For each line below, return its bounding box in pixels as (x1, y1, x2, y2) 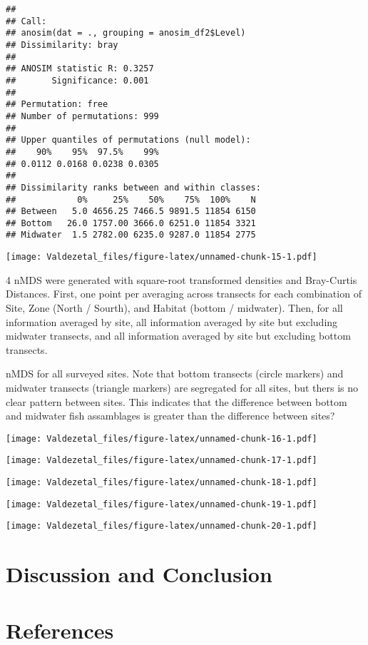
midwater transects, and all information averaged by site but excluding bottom (6, 328, 351, 343)
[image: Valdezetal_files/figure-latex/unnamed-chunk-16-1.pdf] (6, 433, 317, 444)
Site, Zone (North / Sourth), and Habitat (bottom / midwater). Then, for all (6, 300, 343, 315)
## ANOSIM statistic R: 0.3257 (6, 64, 154, 74)
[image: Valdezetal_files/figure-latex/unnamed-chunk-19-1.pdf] (6, 499, 317, 509)
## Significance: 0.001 (6, 75, 149, 86)
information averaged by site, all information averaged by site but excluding (6, 314, 338, 329)
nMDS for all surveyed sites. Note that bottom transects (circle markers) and (6, 366, 344, 381)
